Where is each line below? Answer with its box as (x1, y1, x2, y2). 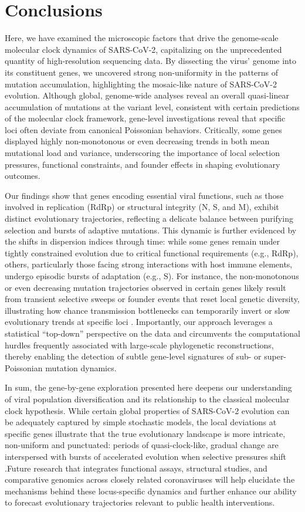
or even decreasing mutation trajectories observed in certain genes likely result (5, 281, 286, 293)
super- (264, 350, 287, 362)
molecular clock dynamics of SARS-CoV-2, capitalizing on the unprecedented (5, 43, 282, 55)
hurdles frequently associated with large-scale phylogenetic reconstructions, (5, 338, 274, 351)
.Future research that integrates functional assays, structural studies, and (5, 462, 267, 474)
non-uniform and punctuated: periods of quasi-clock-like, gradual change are (5, 439, 279, 451)
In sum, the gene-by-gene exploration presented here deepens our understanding (5, 381, 292, 394)
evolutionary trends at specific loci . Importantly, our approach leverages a (5, 316, 273, 328)
